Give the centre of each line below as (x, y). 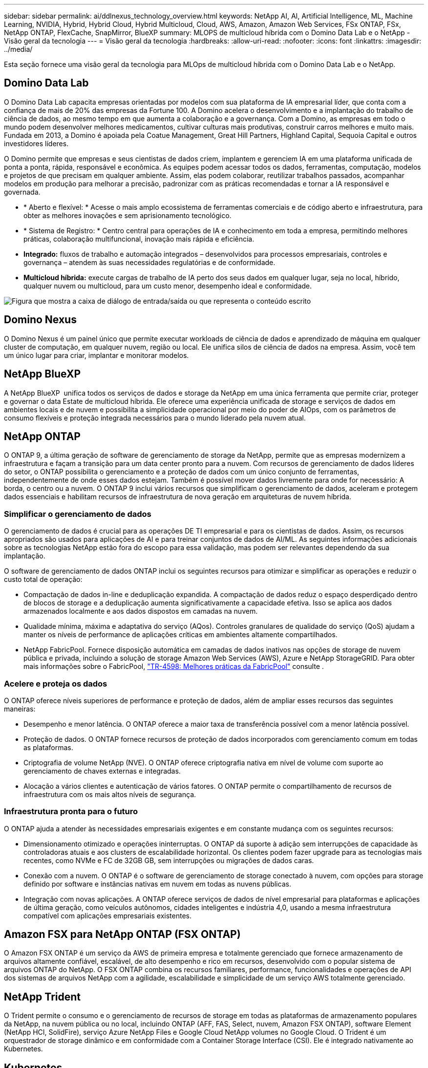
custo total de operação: (43, 579)
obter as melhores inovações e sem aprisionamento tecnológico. (128, 215)
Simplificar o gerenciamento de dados (78, 514)
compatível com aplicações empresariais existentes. (107, 915)
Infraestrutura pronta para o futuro (71, 812)
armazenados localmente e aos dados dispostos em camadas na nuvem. (141, 611)
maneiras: (20, 709)
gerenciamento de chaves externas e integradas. (102, 771)
